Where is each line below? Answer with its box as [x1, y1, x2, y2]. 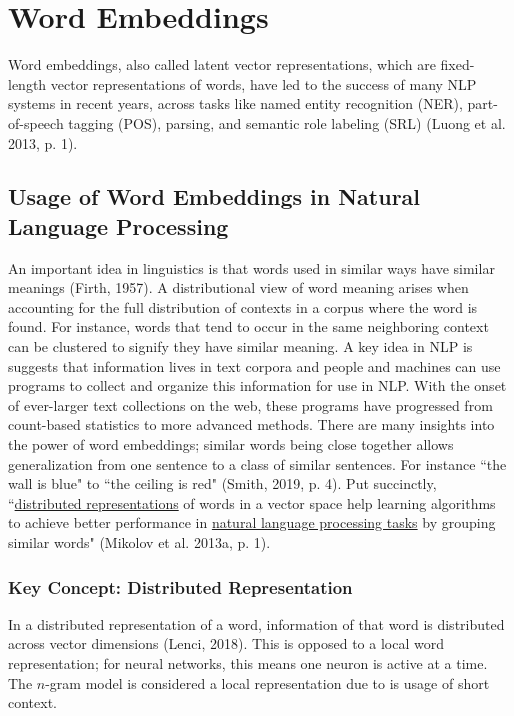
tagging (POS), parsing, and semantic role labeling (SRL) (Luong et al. [68, 112, 506, 133]
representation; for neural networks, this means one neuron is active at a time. [8, 653, 488, 673]
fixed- [440, 54, 475, 75]
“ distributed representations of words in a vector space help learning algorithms [8, 492, 496, 513]
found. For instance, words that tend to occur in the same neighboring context [8, 316, 489, 337]
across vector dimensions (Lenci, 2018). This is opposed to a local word [8, 633, 444, 654]
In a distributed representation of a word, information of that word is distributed [8, 613, 505, 634]
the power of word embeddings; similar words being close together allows [8, 434, 454, 455]
